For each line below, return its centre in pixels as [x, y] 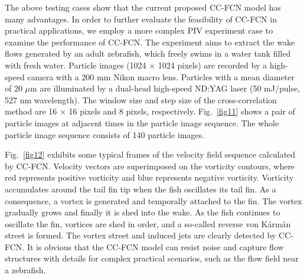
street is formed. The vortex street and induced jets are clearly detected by [141, 235]
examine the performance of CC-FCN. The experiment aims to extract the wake [150, 42]
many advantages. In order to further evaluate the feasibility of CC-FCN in [141, 19]
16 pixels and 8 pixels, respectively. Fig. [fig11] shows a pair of [182, 111]
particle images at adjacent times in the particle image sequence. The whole [142, 122]
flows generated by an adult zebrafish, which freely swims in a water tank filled [148, 53]
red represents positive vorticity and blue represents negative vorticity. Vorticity [149, 177]
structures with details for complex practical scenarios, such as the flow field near [152, 258]
